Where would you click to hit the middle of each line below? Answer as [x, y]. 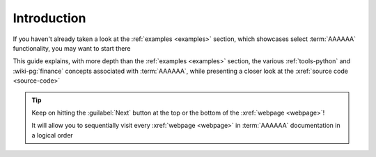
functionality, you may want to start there [72, 48]
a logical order [52, 135]
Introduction [49, 18]
